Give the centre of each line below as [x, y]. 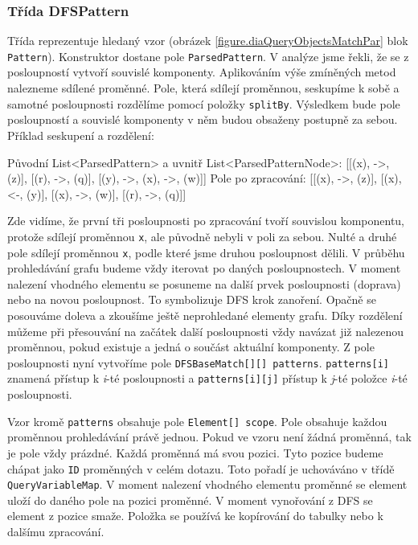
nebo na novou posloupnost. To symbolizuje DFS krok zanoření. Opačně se [192, 299]
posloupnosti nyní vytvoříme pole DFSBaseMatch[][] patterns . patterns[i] [198, 362]
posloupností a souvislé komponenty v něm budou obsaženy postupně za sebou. [203, 119]
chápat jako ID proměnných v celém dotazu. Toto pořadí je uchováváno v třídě [201, 468]
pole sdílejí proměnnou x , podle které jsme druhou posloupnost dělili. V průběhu [206, 252]
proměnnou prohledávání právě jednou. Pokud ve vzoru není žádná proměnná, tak [209, 437]
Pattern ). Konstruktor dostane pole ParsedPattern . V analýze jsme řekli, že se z [208, 56]
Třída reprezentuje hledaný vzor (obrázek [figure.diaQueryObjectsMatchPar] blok [208, 41]
